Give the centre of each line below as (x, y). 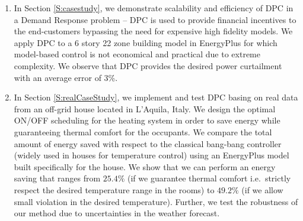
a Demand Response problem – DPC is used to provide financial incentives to (155, 19)
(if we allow (262, 189)
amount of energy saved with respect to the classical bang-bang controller (148, 143)
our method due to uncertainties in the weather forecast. (117, 213)
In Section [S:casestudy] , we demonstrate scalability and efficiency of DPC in (154, 8)
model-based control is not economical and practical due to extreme (137, 54)
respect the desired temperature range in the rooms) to (114, 189)
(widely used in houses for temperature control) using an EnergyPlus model (151, 155)
